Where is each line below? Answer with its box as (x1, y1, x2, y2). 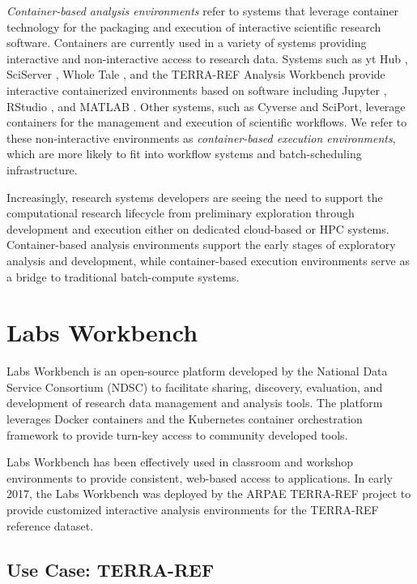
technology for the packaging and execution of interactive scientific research (6, 18, 381, 35)
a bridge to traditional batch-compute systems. (6, 268, 240, 285)
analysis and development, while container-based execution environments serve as (6, 251, 410, 268)
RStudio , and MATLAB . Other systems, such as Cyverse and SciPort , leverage (6, 97, 406, 114)
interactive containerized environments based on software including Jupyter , (6, 81, 387, 98)
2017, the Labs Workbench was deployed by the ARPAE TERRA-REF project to (6, 485, 411, 502)
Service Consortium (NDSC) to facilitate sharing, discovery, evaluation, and (6, 378, 383, 395)
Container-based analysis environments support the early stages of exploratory (6, 236, 396, 253)
